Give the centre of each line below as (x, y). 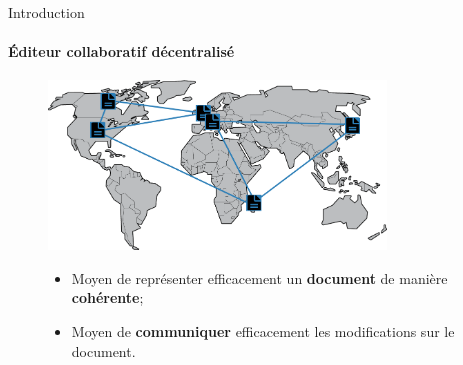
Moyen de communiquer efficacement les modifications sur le (263, 330)
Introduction (46, 12)
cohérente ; (107, 297)
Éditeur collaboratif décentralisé (121, 51)
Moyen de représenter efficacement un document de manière (259, 277)
